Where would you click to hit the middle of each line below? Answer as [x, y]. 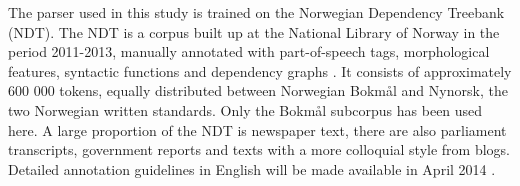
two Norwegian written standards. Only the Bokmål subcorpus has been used [245, 109]
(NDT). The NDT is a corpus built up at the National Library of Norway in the [254, 31]
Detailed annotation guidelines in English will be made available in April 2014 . [252, 168]
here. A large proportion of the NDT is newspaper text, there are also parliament [257, 129]
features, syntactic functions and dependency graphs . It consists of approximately [260, 70]
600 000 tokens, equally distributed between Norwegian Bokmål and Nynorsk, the [258, 90]
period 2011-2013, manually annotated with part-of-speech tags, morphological [249, 51]
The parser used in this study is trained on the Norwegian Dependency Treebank [256, 12]
